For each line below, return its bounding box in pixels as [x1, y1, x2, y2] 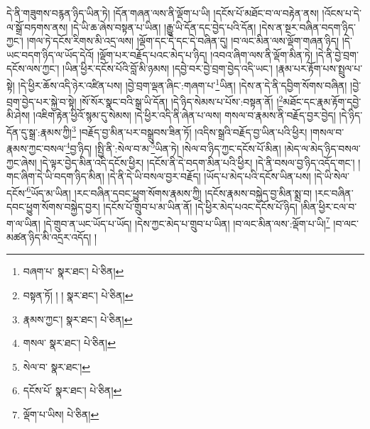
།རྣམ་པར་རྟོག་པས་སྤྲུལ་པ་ [276, 61, 363, 76]
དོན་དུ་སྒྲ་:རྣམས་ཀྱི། [6, 124, 72, 139]
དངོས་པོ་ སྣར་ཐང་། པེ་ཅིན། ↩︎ [23, 383, 122, 398]
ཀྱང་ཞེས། [6, 155, 37, 169]
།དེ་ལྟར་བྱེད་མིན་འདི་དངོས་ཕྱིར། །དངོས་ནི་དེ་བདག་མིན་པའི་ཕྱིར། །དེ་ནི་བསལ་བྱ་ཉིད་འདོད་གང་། [40, 155, 355, 169]
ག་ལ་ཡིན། [6, 216, 40, 230]
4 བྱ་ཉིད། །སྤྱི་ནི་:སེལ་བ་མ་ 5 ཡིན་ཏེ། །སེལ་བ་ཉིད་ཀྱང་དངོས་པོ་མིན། [65, 139, 281, 155]
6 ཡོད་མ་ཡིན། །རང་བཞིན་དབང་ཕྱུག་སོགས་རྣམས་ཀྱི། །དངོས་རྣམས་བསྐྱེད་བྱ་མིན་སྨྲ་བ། [26, 183, 312, 200]
